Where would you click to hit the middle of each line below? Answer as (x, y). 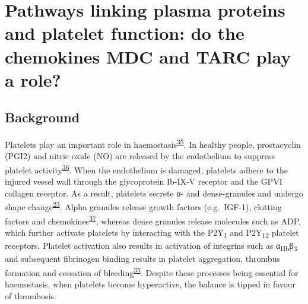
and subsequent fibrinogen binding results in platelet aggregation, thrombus (142, 259)
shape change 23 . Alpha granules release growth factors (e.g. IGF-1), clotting (143, 206)
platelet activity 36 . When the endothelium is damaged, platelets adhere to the (146, 169)
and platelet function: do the (125, 33)
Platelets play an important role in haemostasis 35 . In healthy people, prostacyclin (153, 143)
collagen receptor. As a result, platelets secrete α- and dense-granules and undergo (154, 193)
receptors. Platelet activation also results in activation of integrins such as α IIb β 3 (151, 246)
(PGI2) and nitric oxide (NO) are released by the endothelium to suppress (140, 156)
